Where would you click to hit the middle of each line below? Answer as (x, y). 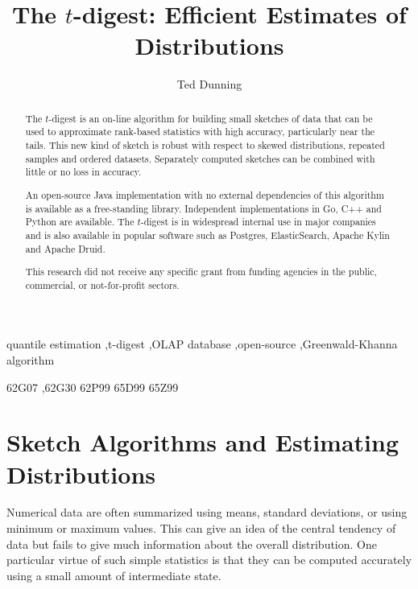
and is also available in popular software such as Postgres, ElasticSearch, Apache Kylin (207, 235)
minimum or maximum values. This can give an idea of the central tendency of (201, 528)
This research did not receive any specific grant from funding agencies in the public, (201, 272)
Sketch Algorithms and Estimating (203, 442)
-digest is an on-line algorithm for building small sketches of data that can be (211, 118)
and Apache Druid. (65, 248)
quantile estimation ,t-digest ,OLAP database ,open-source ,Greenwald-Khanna (202, 344)
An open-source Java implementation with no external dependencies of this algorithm (205, 194)
